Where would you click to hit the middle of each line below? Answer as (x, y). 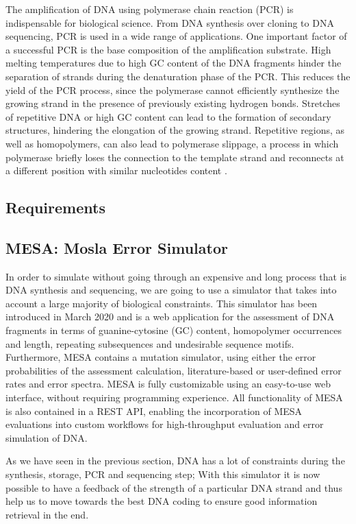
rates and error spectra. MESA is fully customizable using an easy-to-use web (168, 384)
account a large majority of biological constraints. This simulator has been (162, 303)
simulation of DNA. (47, 437)
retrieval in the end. (47, 514)
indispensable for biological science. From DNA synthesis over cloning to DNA (170, 22)
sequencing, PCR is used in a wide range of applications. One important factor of (176, 36)
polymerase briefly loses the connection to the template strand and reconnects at (175, 157)
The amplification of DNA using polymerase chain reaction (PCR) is (150, 9)
